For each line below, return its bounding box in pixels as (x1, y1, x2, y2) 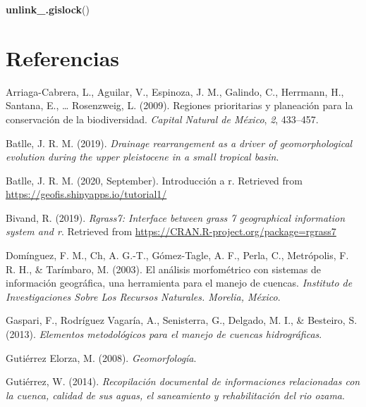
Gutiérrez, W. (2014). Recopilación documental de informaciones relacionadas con (6, 374, 360, 389)
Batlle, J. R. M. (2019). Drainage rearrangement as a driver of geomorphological (6, 135, 353, 150)
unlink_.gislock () (6, 2, 90, 16)
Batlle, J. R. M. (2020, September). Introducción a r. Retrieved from (6, 173, 303, 187)
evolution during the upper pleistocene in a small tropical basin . (6, 149, 279, 164)
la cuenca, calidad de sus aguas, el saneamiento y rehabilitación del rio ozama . (6, 387, 345, 402)
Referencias (6, 43, 120, 72)
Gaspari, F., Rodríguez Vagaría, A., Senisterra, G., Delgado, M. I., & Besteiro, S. (6, 313, 358, 327)
